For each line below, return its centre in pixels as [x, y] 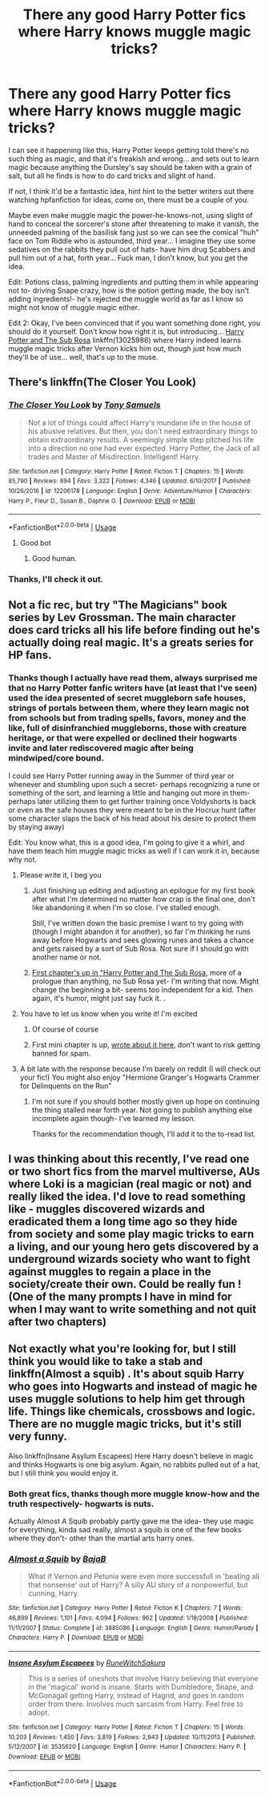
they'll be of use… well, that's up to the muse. [83, 357]
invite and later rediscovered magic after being [101, 749]
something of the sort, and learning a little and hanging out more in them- [129, 793]
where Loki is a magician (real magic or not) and [130, 1184]
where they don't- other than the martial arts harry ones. [101, 1538]
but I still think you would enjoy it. [63, 1473]
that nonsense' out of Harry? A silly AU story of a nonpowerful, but [138, 1585]
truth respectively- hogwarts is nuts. [81, 1503]
